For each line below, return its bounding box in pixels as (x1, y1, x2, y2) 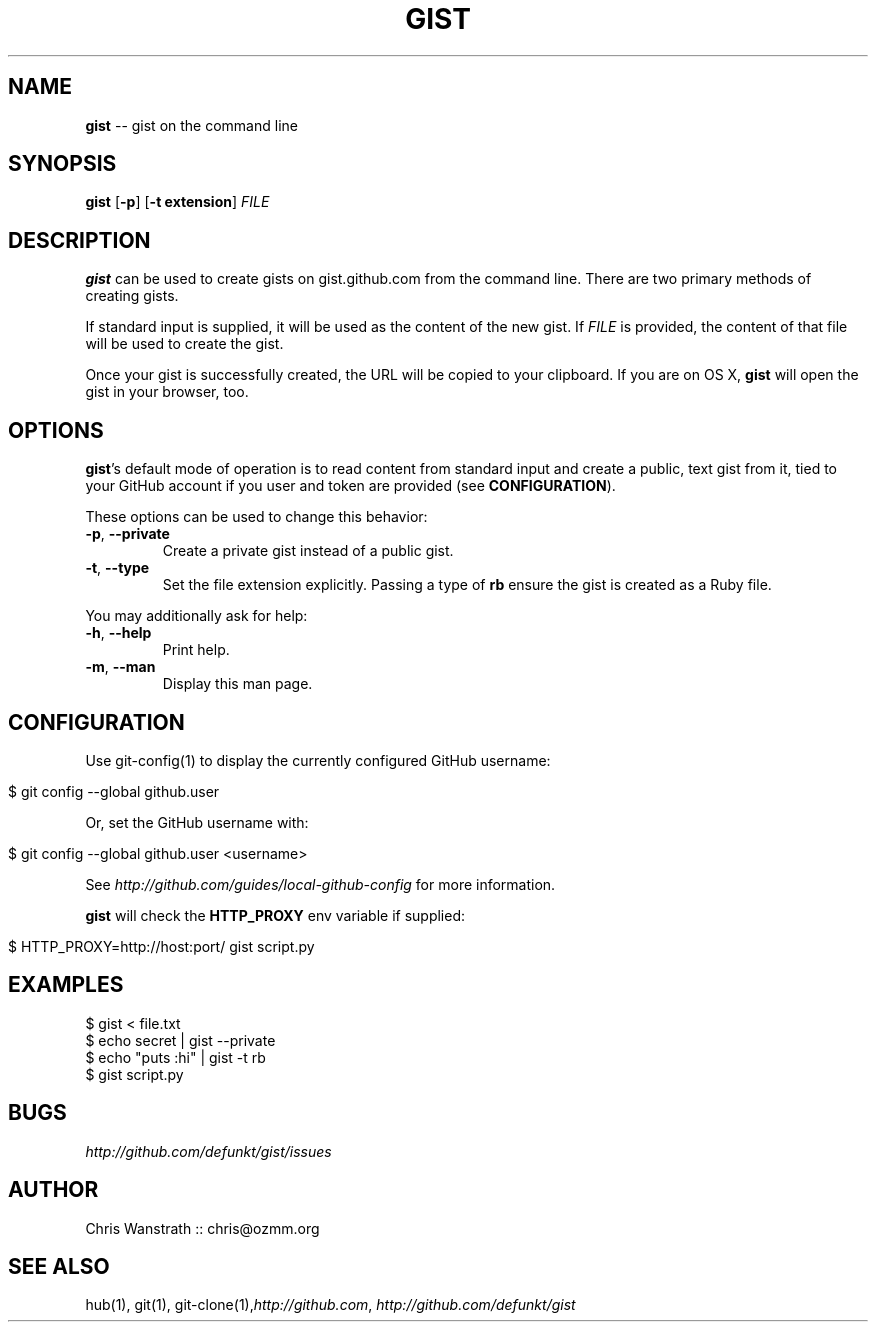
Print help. (162, 641, 230, 659)
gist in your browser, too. (85, 383, 249, 401)
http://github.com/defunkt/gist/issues (85, 1142, 332, 1160)
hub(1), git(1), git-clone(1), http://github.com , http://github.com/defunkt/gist (85, 1296, 576, 1314)
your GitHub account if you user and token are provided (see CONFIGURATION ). (85, 477, 616, 495)
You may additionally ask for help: (85, 607, 308, 625)
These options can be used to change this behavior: (85, 508, 428, 526)
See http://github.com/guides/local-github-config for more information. (85, 875, 556, 893)
